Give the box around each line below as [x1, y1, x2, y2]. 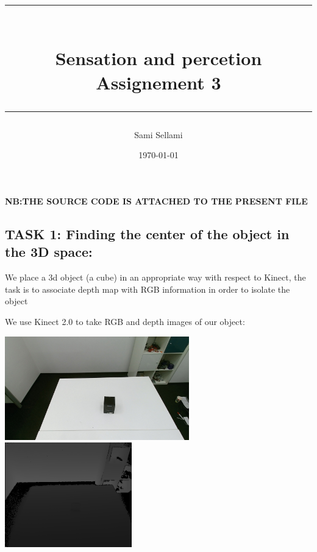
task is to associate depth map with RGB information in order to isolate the [5, 282, 290, 295]
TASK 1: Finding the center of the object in [5, 224, 290, 243]
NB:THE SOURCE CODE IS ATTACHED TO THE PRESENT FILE [5, 194, 308, 207]
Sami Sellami [134, 128, 183, 141]
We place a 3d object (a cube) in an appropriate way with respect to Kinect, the [5, 271, 306, 284]
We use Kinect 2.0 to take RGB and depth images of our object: [5, 315, 245, 327]
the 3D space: [5, 242, 93, 261]
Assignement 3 [96, 69, 221, 94]
